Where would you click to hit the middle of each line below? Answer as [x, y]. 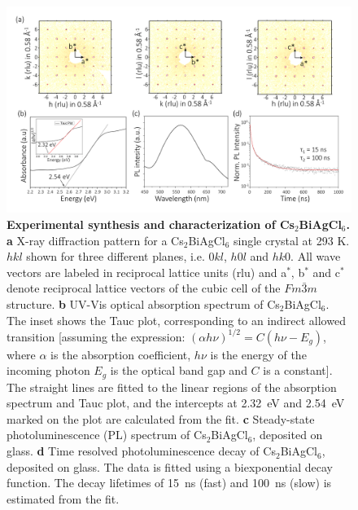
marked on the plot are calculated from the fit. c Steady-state [161, 418]
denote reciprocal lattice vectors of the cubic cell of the [144, 288]
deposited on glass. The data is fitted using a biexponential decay [170, 466]
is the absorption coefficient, [121, 354]
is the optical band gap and [179, 370]
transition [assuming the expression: [96, 336]
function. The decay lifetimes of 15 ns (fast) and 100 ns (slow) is [169, 483]
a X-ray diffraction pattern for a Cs [95, 240]
